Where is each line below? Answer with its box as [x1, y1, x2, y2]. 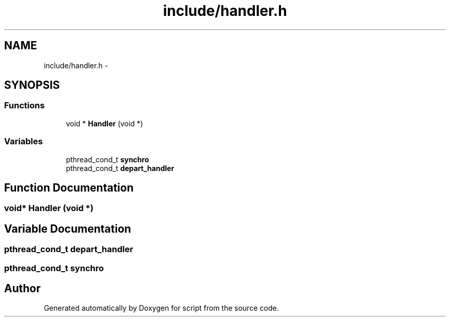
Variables [4, 136, 43, 147]
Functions [4, 100, 45, 111]
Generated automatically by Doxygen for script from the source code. [44, 304, 279, 313]
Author [4, 282, 41, 295]
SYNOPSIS [4, 79, 60, 92]
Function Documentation [4, 181, 134, 194]
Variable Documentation [4, 222, 132, 235]
